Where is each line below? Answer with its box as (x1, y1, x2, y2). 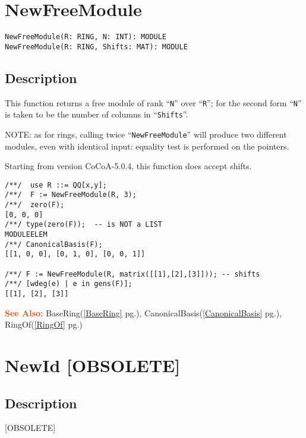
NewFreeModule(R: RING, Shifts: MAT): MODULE (5, 42, 188, 51)
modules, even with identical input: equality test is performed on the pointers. (5, 139, 289, 152)
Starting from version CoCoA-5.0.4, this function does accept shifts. (5, 160, 252, 172)
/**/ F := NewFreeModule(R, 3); (5, 191, 137, 199)
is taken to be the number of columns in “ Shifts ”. (5, 108, 188, 120)
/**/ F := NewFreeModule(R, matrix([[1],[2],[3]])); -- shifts (5, 269, 260, 278)
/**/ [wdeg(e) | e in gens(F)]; (5, 280, 133, 288)
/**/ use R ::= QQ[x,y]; (5, 180, 107, 189)
